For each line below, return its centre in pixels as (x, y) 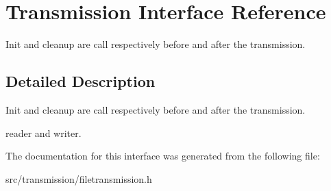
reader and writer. (44, 132)
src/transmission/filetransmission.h (79, 178)
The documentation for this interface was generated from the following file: (163, 156)
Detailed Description (81, 81)
